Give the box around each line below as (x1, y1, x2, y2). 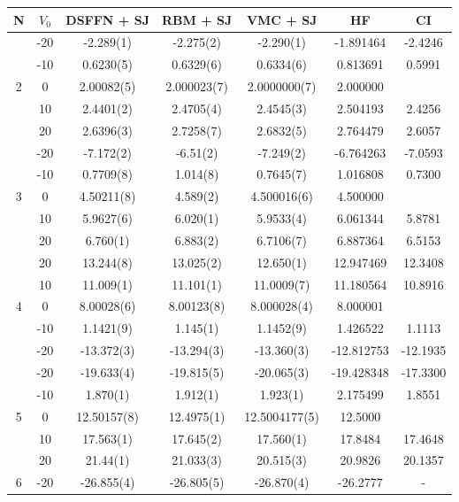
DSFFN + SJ (65, 10, 149, 28)
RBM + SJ (161, 10, 233, 28)
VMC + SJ (246, 10, 317, 28)
